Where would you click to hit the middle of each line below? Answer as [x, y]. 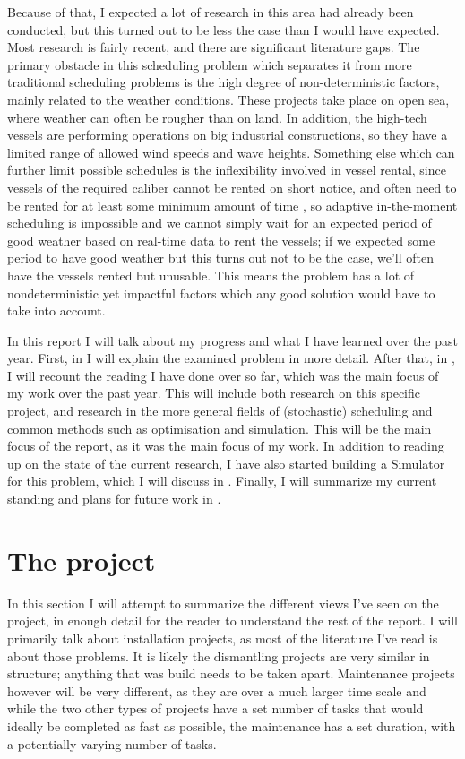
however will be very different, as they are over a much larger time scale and [217, 690]
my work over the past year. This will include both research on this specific [214, 393]
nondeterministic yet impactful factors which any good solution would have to [221, 293]
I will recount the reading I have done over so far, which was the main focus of [223, 375]
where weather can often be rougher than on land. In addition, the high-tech [217, 117]
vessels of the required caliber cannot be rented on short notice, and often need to [232, 187]
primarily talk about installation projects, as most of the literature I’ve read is [223, 638]
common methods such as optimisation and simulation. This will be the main [220, 428]
